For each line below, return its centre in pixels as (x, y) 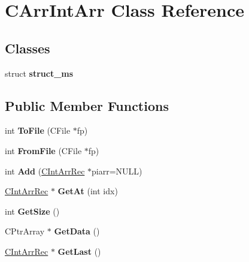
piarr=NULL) (117, 171)
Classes (28, 48)
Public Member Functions (87, 105)
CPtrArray (25, 231)
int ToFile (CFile (38, 130)
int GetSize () (32, 211)
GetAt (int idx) (88, 191)
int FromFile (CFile (43, 150)
